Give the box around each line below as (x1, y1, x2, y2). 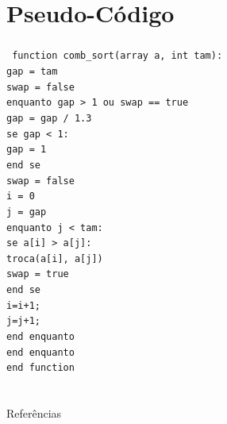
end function (6, 362, 75, 374)
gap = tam (6, 65, 58, 77)
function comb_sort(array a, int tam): (12, 50, 223, 62)
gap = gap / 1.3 (6, 112, 92, 124)
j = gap (6, 206, 47, 218)
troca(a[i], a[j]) (6, 252, 103, 264)
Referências (6, 405, 62, 422)
